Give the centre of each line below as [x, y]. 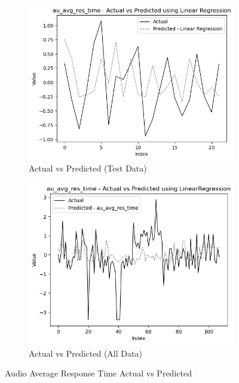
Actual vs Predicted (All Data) [85, 353]
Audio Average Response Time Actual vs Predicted [98, 373]
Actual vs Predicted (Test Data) [88, 168]
